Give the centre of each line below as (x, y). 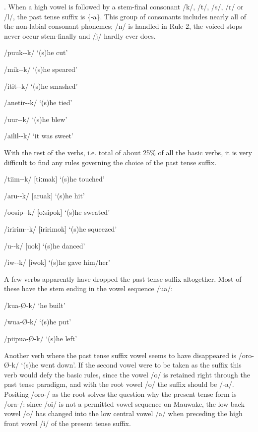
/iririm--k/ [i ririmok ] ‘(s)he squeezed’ (61, 228)
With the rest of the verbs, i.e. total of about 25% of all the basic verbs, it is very (128, 152)
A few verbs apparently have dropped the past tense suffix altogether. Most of (123, 278)
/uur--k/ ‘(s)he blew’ (36, 119)
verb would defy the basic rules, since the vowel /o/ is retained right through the (127, 374)
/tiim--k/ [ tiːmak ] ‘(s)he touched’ (54, 179)
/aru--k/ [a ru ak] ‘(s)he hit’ (44, 195)
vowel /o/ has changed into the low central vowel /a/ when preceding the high (123, 413)
